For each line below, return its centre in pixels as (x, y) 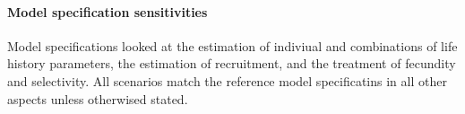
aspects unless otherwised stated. (98, 98)
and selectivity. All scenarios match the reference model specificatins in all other (227, 80)
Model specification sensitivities (108, 11)
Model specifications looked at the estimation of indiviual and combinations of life (232, 45)
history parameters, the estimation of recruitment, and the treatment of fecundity (232, 63)
